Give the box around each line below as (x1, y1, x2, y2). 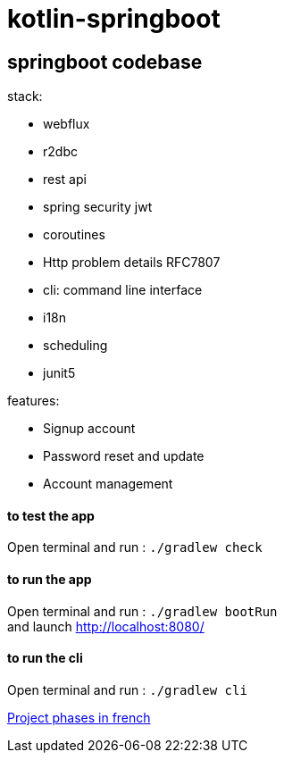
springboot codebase (7, 50, 203, 73)
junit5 (43, 365, 76, 381)
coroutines (43, 227, 105, 243)
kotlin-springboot (7, 4, 221, 34)
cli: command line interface (43, 282, 203, 298)
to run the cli (7, 650, 83, 666)
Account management (43, 476, 173, 492)
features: (7, 393, 60, 409)
